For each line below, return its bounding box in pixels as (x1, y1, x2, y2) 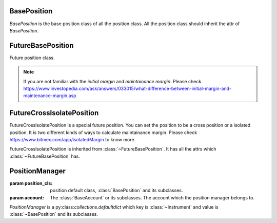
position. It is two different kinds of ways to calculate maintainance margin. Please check (9, 129, 197, 136)
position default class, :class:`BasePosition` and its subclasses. (50, 188, 183, 194)
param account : (9, 194, 45, 200)
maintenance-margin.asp (23, 92, 76, 99)
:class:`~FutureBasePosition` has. (9, 153, 81, 159)
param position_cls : (9, 180, 53, 186)
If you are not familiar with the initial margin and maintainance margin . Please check (23, 78, 202, 84)
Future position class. (9, 54, 55, 61)
